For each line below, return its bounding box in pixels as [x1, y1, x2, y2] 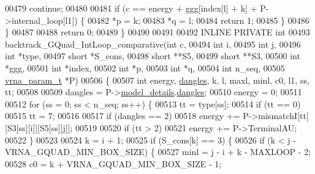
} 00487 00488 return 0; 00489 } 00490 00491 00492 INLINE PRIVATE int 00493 [5, 26, 310, 38]
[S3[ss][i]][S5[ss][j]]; [5, 121, 73, 134]
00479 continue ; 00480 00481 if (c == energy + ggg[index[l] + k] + [5, 2, 257, 14]
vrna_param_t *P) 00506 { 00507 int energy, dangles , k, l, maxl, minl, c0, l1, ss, [5, 73, 309, 86]
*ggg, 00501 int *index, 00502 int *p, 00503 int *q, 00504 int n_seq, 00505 [5, 61, 285, 74]
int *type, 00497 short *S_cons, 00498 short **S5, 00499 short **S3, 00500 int [5, 49, 300, 62]
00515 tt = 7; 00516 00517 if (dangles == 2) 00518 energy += [5, 109, 240, 122]
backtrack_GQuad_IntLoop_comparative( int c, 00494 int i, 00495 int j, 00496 [5, 37, 301, 50]
